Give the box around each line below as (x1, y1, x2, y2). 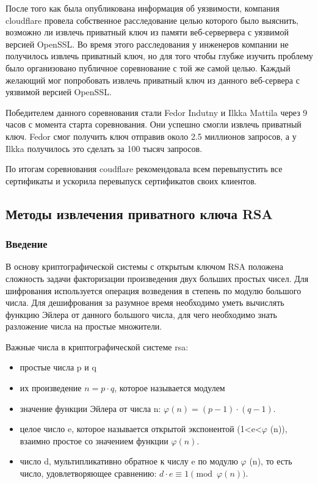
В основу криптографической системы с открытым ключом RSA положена (5, 260, 284, 273)
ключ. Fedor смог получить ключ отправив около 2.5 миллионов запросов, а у (5, 129, 297, 142)
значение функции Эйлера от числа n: (20, 402, 161, 414)
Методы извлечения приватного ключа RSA (5, 204, 273, 223)
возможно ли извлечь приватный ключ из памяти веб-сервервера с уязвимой (5, 26, 289, 38)
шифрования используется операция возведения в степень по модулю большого (5, 284, 302, 297)
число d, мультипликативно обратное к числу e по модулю (20, 455, 238, 468)
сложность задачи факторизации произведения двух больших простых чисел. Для (5, 272, 309, 284)
